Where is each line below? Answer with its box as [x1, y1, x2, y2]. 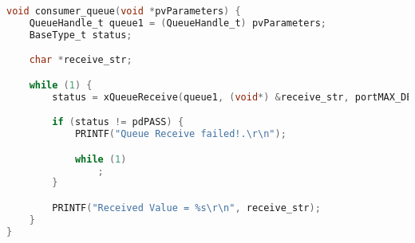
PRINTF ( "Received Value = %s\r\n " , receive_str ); [52, 202, 321, 214]
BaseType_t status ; [29, 29, 132, 41]
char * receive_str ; [29, 54, 132, 66]
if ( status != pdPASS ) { [52, 116, 184, 128]
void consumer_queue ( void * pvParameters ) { [6, 6, 241, 17]
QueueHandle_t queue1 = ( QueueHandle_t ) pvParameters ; [29, 17, 326, 29]
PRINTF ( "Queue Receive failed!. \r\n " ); [74, 128, 287, 140]
